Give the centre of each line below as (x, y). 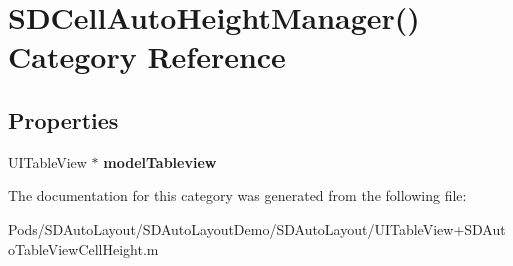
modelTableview (160, 161)
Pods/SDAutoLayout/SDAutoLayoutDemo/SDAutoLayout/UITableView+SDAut (257, 228)
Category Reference (147, 56)
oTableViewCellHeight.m (83, 248)
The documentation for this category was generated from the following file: (237, 195)
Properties (63, 119)
